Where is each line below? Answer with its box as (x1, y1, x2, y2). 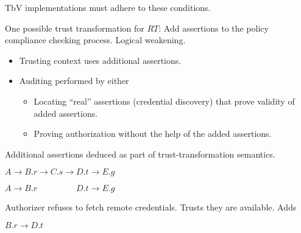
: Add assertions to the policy (158, 21, 269, 34)
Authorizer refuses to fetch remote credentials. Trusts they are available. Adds (5, 201, 297, 214)
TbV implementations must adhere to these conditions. (5, 1, 211, 13)
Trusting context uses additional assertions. (19, 54, 182, 66)
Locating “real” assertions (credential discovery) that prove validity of (34, 94, 295, 107)
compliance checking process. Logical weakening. (5, 33, 186, 46)
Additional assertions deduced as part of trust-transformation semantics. (5, 147, 275, 160)
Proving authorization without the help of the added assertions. (34, 127, 272, 140)
